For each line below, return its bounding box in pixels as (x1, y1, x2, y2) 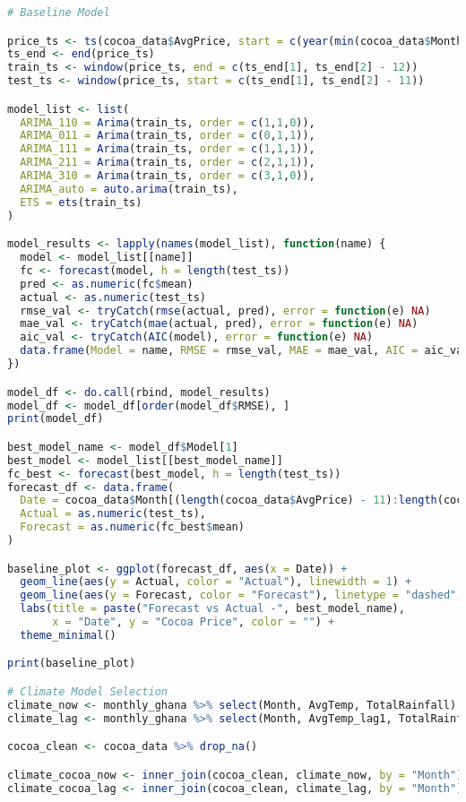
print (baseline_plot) (7, 657, 136, 670)
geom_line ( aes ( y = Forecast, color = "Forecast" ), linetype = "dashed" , (20, 589, 463, 602)
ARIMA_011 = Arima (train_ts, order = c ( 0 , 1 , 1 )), (20, 129, 315, 142)
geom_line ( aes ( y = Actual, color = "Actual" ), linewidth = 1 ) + (20, 575, 412, 589)
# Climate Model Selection (7, 686, 168, 698)
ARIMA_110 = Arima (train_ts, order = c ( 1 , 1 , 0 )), (20, 116, 315, 129)
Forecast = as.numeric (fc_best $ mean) (20, 521, 245, 534)
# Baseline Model (7, 6, 110, 19)
